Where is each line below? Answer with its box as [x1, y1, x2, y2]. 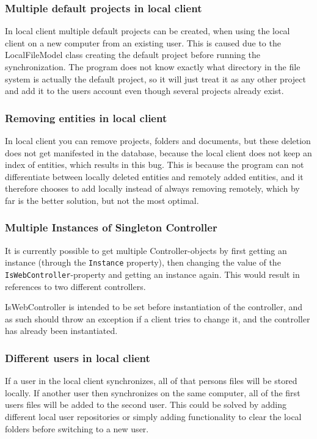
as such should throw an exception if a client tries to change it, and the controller [5, 312, 310, 325]
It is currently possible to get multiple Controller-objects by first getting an [5, 244, 287, 256]
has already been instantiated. [5, 324, 118, 337]
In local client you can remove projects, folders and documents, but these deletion [5, 134, 311, 147]
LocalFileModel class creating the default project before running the [5, 48, 261, 61]
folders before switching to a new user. [5, 422, 149, 435]
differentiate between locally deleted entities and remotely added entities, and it [5, 170, 304, 183]
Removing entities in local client [5, 110, 167, 125]
